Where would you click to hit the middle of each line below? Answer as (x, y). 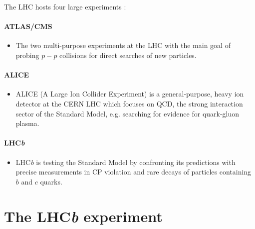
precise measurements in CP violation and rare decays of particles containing (133, 172)
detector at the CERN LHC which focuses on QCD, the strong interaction (129, 103)
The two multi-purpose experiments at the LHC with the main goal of (123, 45)
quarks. (51, 181)
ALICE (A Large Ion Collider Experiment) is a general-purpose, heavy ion (130, 94)
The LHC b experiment (83, 216)
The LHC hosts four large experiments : (65, 6)
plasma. (27, 123)
